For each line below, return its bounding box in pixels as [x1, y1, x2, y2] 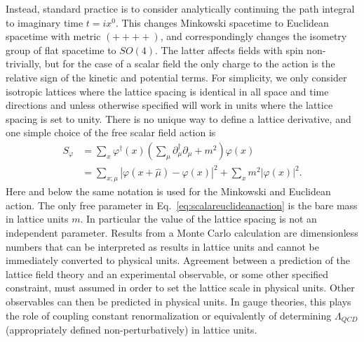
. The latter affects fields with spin [155, 42, 304, 57]
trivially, [6, 56, 42, 71]
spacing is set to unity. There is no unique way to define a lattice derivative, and [6, 111, 351, 126]
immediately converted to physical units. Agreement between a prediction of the [6, 253, 351, 268]
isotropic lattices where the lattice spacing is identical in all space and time [6, 84, 329, 98]
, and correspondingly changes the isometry [160, 29, 347, 44]
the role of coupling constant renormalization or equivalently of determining [6, 308, 332, 322]
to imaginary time [6, 15, 83, 29]
